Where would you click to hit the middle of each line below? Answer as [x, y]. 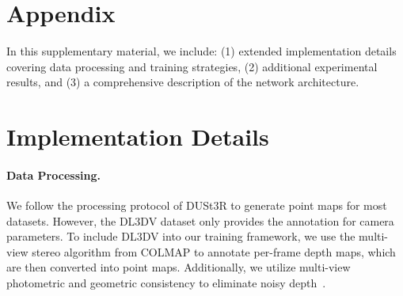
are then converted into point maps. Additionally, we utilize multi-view [179, 267]
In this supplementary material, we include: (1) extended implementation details [201, 51]
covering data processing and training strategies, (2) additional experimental [192, 66]
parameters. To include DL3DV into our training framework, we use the [181, 236]
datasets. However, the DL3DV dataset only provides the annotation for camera [200, 220]
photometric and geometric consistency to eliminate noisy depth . [166, 283]
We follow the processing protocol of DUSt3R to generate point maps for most [197, 205]
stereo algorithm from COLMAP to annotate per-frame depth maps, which [214, 251]
